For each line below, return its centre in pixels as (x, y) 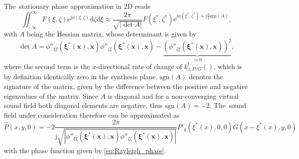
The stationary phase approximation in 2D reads (77, 6)
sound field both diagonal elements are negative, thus (83, 105)
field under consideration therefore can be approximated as (92, 115)
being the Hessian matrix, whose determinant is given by (112, 34)
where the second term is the (47, 66)
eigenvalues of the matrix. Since (51, 96)
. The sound (228, 105)
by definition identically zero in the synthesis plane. (81, 77)
